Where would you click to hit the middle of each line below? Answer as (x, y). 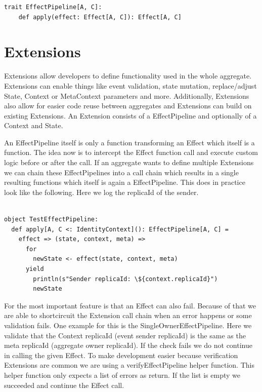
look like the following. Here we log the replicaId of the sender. (101, 192)
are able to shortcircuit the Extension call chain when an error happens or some (128, 315)
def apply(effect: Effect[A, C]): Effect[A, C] (100, 17)
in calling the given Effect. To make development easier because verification (121, 355)
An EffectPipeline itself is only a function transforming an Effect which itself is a (129, 142)
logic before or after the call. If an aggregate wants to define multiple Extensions (129, 162)
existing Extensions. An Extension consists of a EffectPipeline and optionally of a (130, 115)
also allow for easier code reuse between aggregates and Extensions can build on (128, 106)
